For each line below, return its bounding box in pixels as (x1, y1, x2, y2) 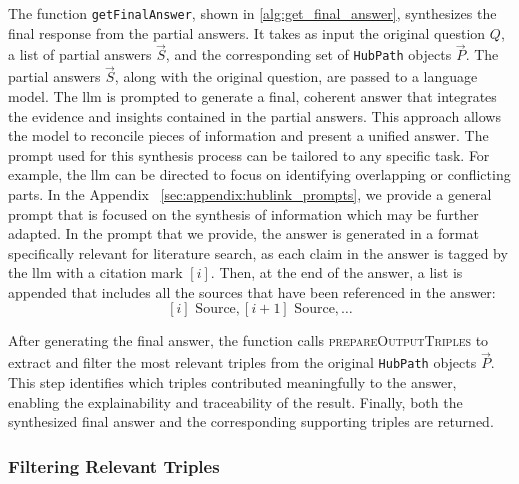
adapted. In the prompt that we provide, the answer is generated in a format (8, 223, 479, 244)
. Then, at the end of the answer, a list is (210, 262, 463, 283)
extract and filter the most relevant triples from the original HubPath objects (8, 352, 477, 373)
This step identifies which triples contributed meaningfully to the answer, (8, 371, 457, 392)
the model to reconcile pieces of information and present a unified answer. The (8, 125, 489, 146)
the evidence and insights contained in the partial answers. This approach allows (8, 105, 501, 126)
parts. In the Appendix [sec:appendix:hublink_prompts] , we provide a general (8, 183, 492, 204)
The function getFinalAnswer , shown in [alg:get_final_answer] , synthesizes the (8, 3, 497, 23)
